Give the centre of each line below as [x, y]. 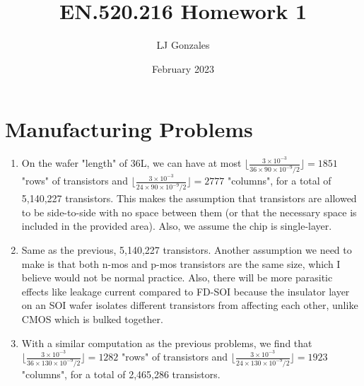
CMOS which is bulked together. [92, 318]
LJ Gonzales [183, 45]
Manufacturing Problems [129, 129]
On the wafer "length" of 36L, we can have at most [131, 163]
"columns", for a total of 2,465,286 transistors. [121, 374]
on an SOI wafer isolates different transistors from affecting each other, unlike [190, 305]
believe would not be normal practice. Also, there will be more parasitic [177, 277]
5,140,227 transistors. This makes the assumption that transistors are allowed [189, 198]
